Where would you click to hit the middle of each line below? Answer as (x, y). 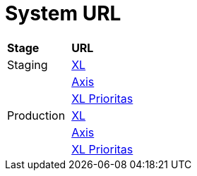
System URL (63, 13)
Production (36, 115)
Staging (28, 64)
